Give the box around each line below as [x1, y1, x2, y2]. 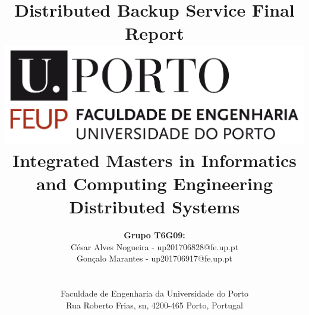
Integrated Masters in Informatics [12, 147, 297, 172]
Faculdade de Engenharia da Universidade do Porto [61, 287, 248, 300]
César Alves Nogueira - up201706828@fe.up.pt [70, 240, 239, 253]
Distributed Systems [69, 194, 240, 219]
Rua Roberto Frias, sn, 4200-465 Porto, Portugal [66, 298, 243, 311]
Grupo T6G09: [124, 229, 185, 241]
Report [125, 21, 184, 45]
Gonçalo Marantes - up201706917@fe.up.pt [77, 252, 232, 264]
